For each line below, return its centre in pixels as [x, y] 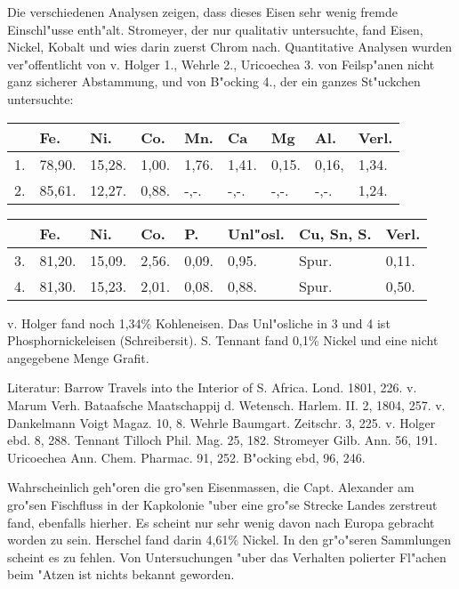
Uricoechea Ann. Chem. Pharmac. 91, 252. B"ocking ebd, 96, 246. [186, 457]
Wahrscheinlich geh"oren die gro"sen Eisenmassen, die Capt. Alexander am [211, 487]
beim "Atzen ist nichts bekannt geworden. [121, 574]
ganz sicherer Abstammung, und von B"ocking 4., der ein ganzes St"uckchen [214, 81]
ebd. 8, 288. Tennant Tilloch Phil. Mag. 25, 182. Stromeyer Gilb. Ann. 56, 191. [222, 440]
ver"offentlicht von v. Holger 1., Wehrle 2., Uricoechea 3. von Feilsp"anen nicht [221, 64]
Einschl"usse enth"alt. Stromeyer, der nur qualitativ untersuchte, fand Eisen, [215, 29]
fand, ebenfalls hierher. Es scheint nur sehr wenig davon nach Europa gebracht [221, 522]
